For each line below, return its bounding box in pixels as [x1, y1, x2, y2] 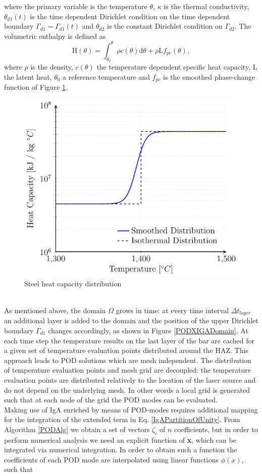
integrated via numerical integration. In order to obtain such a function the [4, 444, 237, 455]
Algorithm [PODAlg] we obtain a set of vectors [4, 424, 150, 434]
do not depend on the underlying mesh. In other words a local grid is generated [4, 384, 250, 395]
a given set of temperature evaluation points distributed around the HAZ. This [4, 345, 248, 355]
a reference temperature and [63, 71, 150, 82]
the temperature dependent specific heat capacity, [96, 62, 251, 72]
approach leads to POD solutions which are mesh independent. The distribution [4, 354, 251, 365]
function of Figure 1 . [4, 82, 68, 92]
